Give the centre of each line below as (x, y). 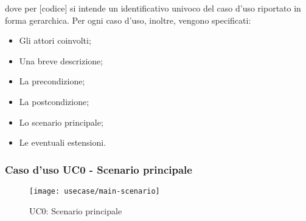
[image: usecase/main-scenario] (95, 191)
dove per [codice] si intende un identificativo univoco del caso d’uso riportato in (153, 8)
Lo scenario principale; (61, 122)
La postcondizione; (54, 101)
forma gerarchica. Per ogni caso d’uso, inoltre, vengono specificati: (128, 20)
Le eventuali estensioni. (63, 142)
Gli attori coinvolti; (55, 40)
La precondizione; (52, 81)
